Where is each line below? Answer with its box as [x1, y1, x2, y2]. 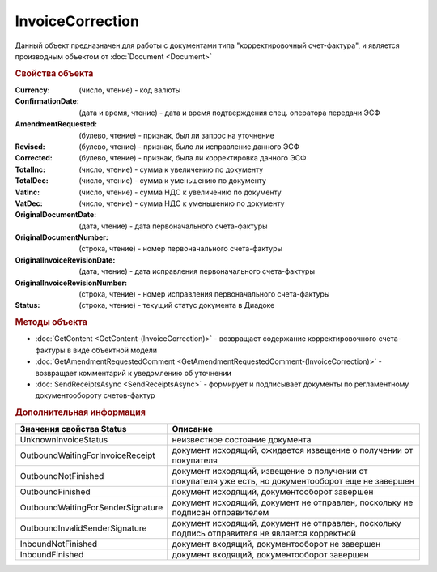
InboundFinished [19, 549, 84, 561]
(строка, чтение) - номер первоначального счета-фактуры [78, 244, 283, 254]
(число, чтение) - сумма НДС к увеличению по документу [78, 187, 282, 197]
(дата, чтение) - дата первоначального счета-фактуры [78, 221, 268, 231]
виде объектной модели [73, 345, 158, 355]
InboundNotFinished [19, 539, 98, 550]
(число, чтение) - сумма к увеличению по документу [78, 164, 264, 174]
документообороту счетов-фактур [35, 391, 155, 400]
